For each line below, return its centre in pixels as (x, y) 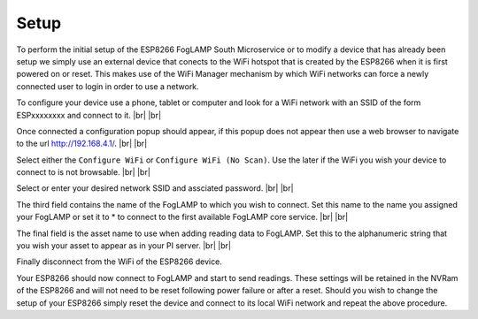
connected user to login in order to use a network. (108, 86)
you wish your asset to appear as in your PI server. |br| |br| (124, 246)
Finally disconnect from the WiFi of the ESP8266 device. (119, 262)
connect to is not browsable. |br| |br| (83, 172)
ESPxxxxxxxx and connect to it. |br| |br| (89, 115)
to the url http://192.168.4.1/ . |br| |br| (82, 144)
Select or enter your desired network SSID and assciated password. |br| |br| (155, 188)
